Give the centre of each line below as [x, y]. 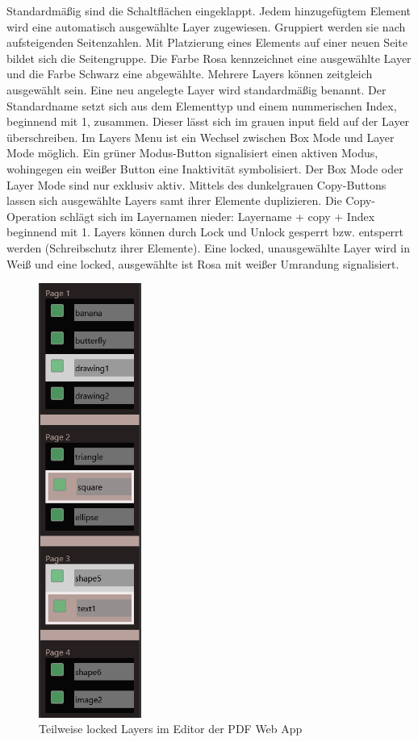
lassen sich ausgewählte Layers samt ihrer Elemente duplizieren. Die [174, 200]
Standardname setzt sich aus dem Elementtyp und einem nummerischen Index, [202, 105]
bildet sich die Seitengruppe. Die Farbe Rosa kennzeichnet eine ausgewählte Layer [209, 58]
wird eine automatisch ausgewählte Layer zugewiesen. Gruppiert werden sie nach [206, 26]
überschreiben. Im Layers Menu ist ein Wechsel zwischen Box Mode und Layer [201, 137]
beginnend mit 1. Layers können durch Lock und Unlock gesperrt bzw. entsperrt [205, 232]
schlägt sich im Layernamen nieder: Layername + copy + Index [217, 216]
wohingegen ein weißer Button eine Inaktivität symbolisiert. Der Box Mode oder [205, 168]
